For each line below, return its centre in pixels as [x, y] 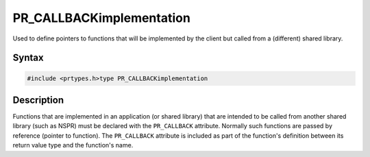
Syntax [28, 58]
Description [38, 100]
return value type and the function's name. [73, 145]
